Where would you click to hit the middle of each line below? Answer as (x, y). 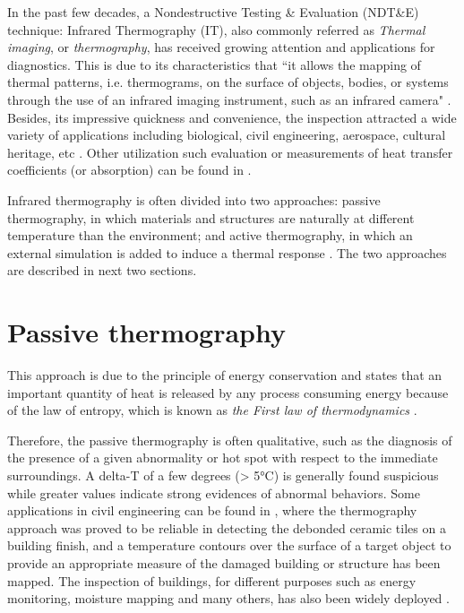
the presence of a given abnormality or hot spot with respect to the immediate (223, 458)
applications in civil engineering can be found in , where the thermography (212, 510)
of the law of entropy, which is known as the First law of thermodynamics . (212, 410)
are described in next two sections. (102, 270)
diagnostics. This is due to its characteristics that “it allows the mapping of (214, 64)
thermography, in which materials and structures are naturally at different (211, 217)
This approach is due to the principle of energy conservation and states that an (225, 375)
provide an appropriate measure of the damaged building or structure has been (224, 562)
